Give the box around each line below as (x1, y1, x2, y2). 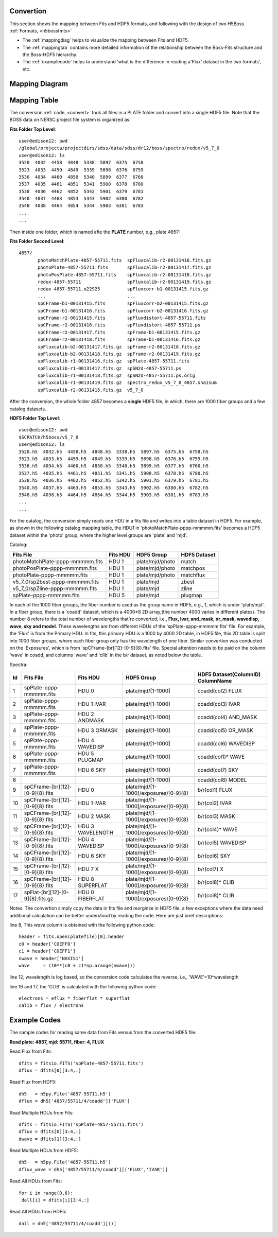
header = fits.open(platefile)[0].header (19, 934, 125, 939)
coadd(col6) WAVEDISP (197, 740, 255, 747)
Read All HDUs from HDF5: (9, 1209, 67, 1215)
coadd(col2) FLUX (197, 687, 242, 694)
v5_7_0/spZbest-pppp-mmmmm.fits (12, 578, 99, 585)
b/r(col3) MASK (197, 813, 235, 820)
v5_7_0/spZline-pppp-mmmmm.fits (12, 585, 97, 592)
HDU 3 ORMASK (78, 727, 118, 734)
